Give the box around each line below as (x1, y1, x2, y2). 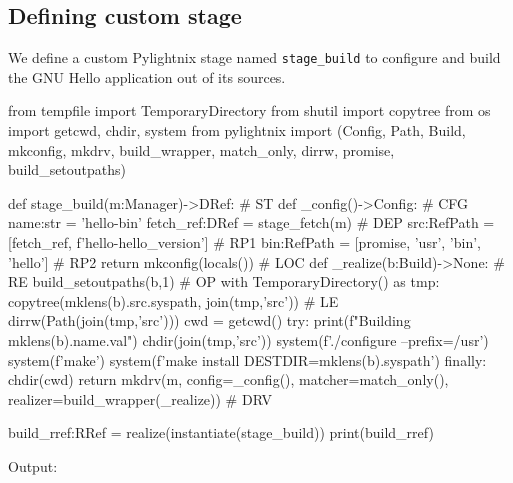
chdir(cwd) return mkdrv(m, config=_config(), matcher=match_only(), (8, 369, 449, 390)
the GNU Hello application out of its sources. (8, 66, 286, 87)
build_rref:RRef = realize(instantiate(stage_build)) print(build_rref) (8, 422, 434, 443)
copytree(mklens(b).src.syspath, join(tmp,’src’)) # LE (8, 290, 339, 311)
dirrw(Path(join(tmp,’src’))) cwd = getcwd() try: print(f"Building (8, 310, 411, 331)
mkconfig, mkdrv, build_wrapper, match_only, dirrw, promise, (8, 139, 395, 160)
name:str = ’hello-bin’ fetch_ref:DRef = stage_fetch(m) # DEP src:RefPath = (8, 212, 495, 233)
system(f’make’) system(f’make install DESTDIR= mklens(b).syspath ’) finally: (8, 349, 487, 370)
